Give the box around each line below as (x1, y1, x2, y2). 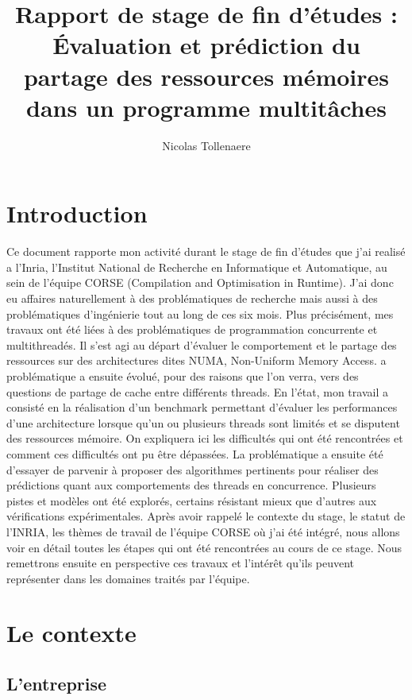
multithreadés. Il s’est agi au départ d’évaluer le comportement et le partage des (6, 336, 397, 353)
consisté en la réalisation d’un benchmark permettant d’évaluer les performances (6, 399, 398, 416)
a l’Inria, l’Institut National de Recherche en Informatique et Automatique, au (6, 258, 387, 275)
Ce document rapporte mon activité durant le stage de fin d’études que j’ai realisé (6, 243, 406, 260)
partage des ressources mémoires (23, 60, 390, 92)
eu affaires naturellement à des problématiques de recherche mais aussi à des (6, 290, 378, 306)
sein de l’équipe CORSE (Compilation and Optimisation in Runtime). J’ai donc (6, 274, 394, 291)
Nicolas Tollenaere (162, 137, 251, 153)
